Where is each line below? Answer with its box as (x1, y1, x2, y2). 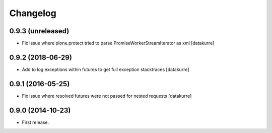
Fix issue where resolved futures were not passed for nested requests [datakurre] (22, 93, 192, 99)
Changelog (9, 8, 56, 19)
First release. (22, 119, 49, 125)
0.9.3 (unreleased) (9, 27, 70, 35)
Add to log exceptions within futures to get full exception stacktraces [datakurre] (22, 66, 189, 73)
